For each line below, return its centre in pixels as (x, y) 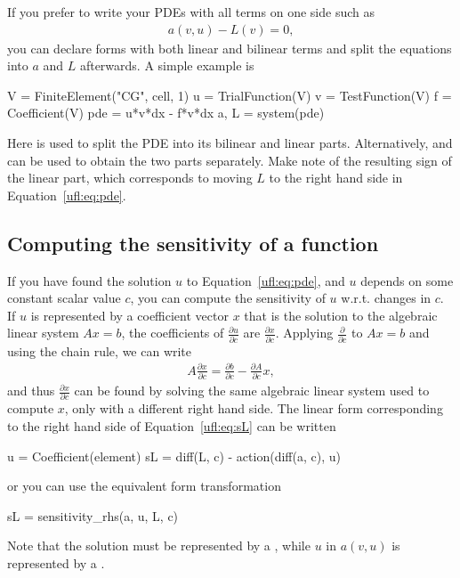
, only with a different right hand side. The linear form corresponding (254, 408)
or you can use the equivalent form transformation (144, 486)
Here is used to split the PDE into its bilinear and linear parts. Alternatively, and (230, 142)
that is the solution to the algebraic (341, 315)
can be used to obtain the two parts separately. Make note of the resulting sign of (230, 160)
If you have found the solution (89, 280)
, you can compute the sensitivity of (228, 298)
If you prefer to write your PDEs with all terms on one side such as (191, 12)
